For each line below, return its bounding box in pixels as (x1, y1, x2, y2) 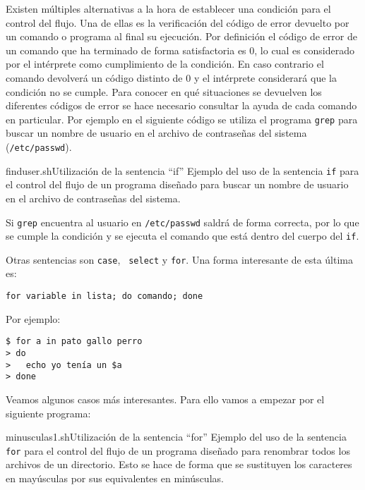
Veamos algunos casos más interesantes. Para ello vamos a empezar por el (6, 391, 325, 406)
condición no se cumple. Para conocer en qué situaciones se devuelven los (6, 84, 322, 99)
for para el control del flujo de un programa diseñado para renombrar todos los (6, 443, 350, 458)
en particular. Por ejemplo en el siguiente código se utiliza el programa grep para (6, 111, 358, 126)
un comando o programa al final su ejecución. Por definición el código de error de (6, 29, 357, 44)
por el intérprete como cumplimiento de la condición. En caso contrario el (6, 56, 324, 71)
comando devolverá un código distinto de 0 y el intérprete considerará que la (6, 70, 337, 85)
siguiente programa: (6, 405, 91, 420)
